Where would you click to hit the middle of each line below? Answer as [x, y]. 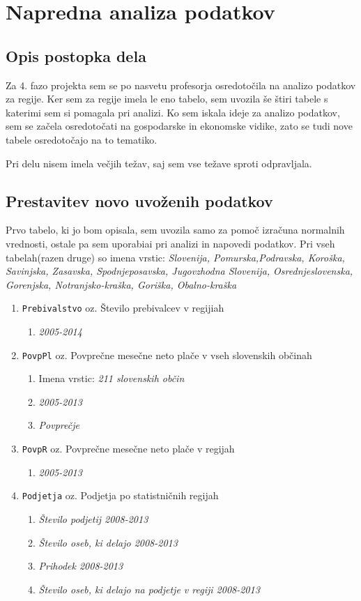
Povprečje [59, 425]
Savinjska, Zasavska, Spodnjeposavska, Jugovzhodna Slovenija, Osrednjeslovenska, [179, 271]
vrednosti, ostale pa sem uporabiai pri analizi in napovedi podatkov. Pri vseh [170, 243]
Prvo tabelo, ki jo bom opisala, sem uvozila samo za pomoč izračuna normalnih [175, 230]
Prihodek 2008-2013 [81, 566]
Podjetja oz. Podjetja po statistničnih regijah [120, 495]
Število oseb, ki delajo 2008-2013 [108, 542]
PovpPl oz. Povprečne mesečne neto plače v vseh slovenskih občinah [167, 355]
